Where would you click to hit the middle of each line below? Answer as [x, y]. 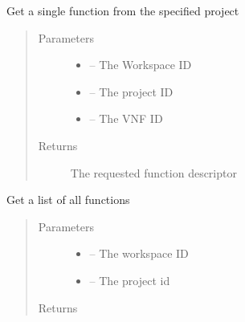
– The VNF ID [126, 118]
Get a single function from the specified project [123, 10]
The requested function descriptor [153, 172]
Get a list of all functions [68, 200]
